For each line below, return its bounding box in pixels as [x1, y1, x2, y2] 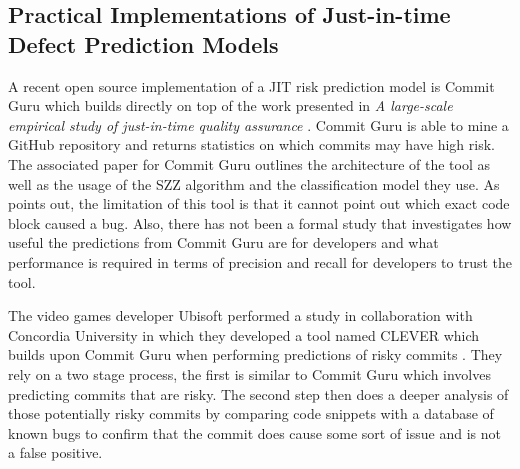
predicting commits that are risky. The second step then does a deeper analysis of [8, 383, 509, 404]
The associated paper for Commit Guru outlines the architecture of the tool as [8, 153, 491, 174]
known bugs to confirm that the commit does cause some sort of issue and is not [8, 422, 501, 443]
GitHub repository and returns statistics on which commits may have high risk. [8, 134, 495, 155]
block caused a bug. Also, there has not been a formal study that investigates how [8, 212, 512, 233]
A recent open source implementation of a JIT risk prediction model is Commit [8, 75, 495, 96]
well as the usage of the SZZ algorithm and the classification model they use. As [8, 173, 500, 194]
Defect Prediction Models [8, 28, 279, 59]
